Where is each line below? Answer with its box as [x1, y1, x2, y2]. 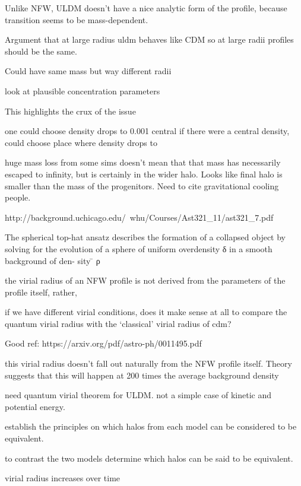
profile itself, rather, [5, 285, 77, 298]
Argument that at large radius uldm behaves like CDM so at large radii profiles [5, 33, 294, 46]
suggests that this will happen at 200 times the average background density [5, 369, 279, 381]
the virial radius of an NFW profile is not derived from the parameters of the [5, 274, 286, 287]
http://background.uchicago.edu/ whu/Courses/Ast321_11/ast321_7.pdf [5, 211, 274, 223]
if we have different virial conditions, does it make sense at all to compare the [5, 306, 287, 318]
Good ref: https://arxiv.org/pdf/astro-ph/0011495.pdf [5, 337, 202, 350]
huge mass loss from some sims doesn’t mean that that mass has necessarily [5, 156, 281, 169]
